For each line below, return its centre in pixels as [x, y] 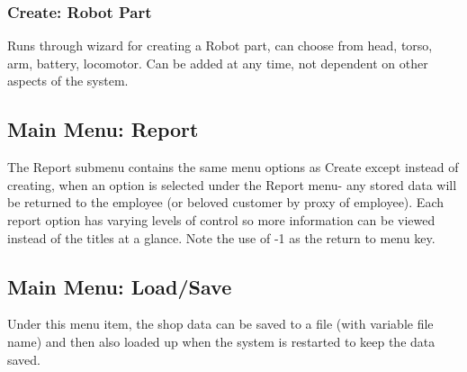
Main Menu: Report [103, 129]
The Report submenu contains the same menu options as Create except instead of [233, 167]
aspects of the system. [68, 81]
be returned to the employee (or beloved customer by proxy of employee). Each [225, 202]
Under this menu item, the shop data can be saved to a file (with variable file [220, 324]
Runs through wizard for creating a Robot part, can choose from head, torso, [220, 45]
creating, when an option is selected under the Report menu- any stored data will [232, 184]
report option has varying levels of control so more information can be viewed [221, 219]
